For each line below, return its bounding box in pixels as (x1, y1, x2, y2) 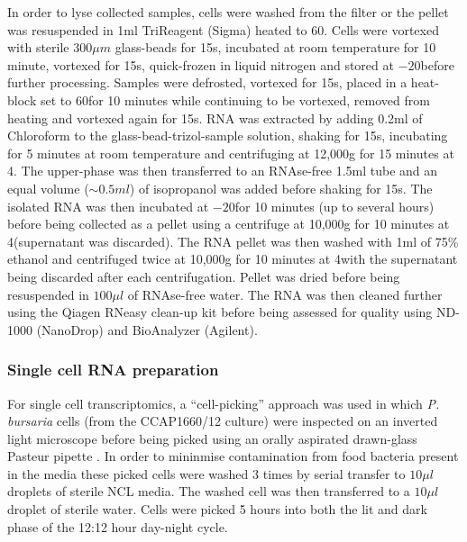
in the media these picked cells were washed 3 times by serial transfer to (7, 464, 406, 483)
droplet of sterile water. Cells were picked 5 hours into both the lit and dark (7, 500, 427, 519)
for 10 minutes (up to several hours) (234, 196, 435, 215)
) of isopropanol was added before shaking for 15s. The (129, 178, 433, 197)
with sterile (7, 38, 69, 57)
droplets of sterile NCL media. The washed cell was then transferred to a (7, 482, 410, 501)
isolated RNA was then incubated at (7, 196, 209, 215)
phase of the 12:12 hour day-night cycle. (7, 517, 228, 536)
